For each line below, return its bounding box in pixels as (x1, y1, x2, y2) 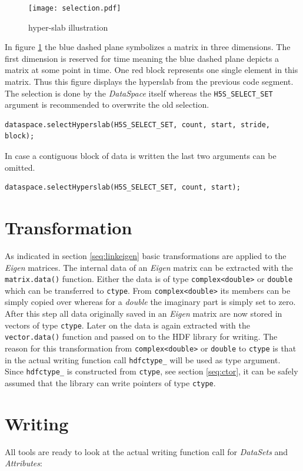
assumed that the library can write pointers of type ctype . (5, 376, 216, 389)
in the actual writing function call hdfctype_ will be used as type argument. (5, 353, 281, 366)
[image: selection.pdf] (28, 4, 121, 12)
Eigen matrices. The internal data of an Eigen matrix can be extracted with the (5, 261, 293, 273)
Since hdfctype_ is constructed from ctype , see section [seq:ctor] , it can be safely (5, 365, 298, 377)
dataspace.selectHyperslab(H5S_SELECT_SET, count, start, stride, (5, 120, 271, 129)
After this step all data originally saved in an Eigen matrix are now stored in (5, 307, 282, 320)
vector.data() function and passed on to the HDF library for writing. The (5, 330, 278, 343)
